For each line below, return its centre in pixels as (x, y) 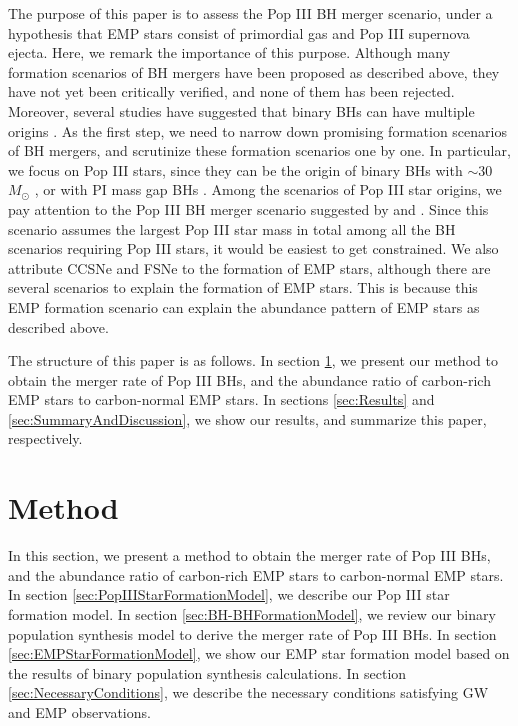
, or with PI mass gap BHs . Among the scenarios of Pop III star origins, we (268, 189)
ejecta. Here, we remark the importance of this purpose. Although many (229, 52)
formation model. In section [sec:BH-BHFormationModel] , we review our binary (252, 613)
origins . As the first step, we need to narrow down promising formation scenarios (257, 130)
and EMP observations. (79, 711)
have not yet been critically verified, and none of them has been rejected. (231, 91)
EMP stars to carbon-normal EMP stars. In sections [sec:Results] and (221, 399)
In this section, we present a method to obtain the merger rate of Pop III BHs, (249, 555)
